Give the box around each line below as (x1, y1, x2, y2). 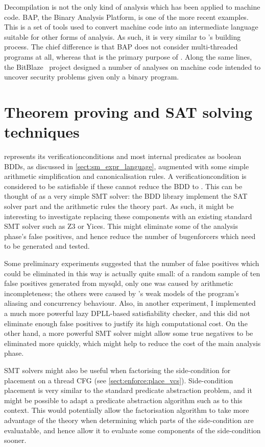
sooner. (4, 435, 27, 445)
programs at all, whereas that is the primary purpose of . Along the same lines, (4, 51, 252, 62)
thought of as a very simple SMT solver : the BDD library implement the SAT (4, 191, 248, 201)
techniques (4, 121, 80, 142)
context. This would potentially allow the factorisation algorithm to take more (4, 405, 249, 415)
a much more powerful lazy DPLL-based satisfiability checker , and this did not (4, 307, 250, 318)
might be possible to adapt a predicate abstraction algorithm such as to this (4, 395, 243, 405)
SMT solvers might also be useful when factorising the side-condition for (4, 364, 231, 375)
